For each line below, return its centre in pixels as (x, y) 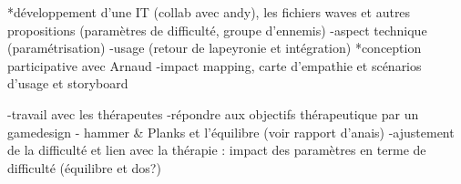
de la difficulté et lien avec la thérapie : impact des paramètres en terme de (217, 150)
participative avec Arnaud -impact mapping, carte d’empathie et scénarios (215, 65)
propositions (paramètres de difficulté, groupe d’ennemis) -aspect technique (217, 30)
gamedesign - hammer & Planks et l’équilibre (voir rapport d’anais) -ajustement (231, 132)
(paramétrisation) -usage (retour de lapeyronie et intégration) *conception (215, 48)
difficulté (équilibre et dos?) (84, 167)
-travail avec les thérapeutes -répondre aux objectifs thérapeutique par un (213, 113)
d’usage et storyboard (68, 83)
